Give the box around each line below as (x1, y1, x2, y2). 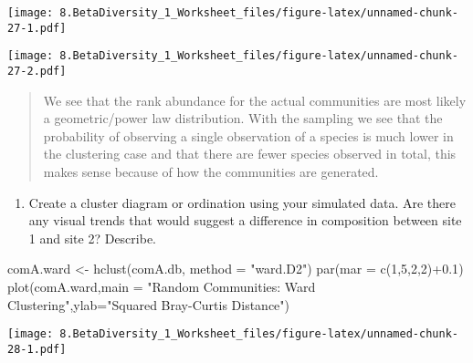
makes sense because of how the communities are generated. (43, 162, 379, 181)
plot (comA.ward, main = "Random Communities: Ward (7, 276, 316, 296)
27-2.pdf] (7, 64, 67, 78)
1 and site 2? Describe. (28, 228, 156, 247)
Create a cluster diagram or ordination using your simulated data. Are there (28, 192, 457, 212)
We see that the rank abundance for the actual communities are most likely (43, 90, 467, 109)
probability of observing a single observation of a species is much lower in (43, 126, 454, 145)
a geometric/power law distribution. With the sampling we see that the (43, 109, 443, 128)
